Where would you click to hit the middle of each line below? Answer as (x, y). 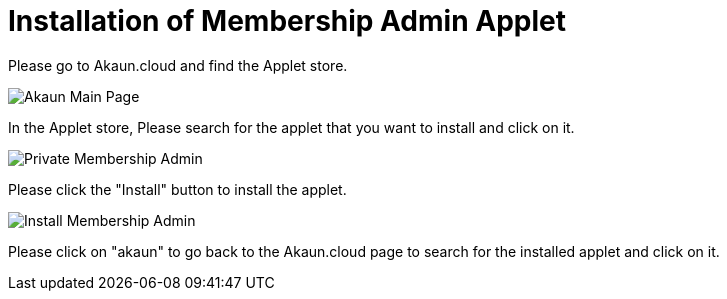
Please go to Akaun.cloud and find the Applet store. (178, 65)
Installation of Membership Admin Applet (287, 21)
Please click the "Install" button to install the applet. (177, 189)
